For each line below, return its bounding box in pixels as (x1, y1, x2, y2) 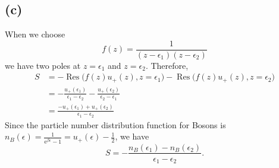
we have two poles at (5, 59, 81, 71)
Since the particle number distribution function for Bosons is (5, 118, 226, 131)
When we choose (5, 28, 65, 40)
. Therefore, (145, 59, 189, 71)
